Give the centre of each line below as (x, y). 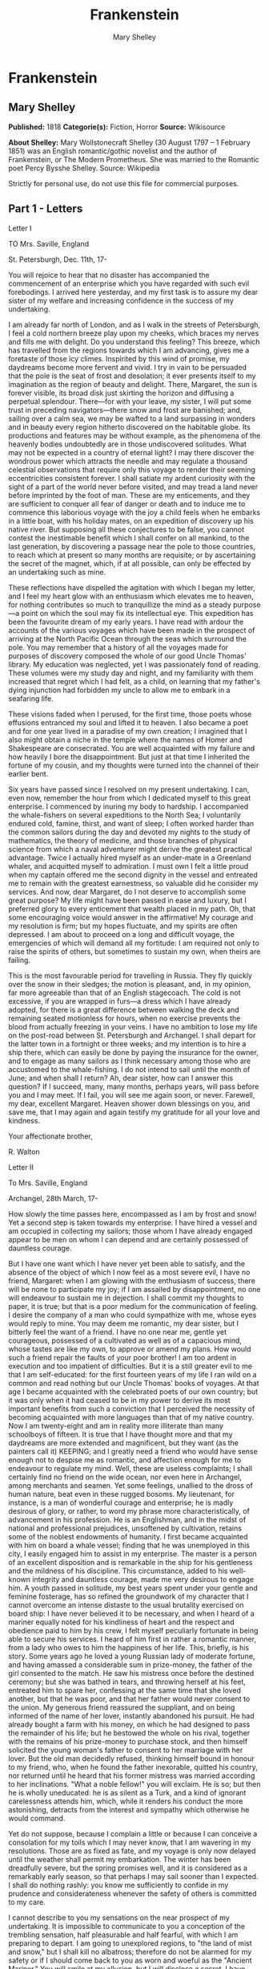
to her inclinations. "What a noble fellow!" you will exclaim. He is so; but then (134, 1784)
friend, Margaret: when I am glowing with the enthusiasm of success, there (132, 1280)
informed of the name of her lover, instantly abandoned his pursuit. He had (131, 1715)
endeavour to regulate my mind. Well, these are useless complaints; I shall (130, 1468)
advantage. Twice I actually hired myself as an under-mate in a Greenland (130, 858)
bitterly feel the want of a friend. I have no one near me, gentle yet (117, 1331)
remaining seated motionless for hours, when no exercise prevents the (124, 1018)
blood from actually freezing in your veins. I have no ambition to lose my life (133, 1026)
